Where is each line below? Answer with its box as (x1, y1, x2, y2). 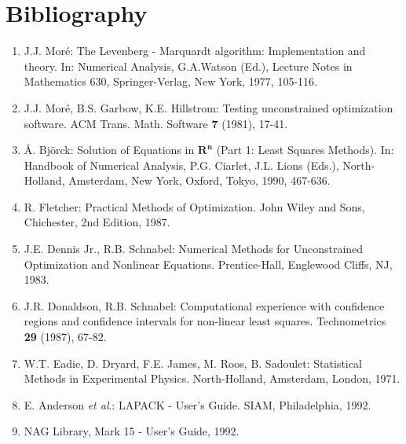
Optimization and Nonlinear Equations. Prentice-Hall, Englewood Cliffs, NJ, (24, 255, 393, 272)
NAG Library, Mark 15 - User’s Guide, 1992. (24, 423, 240, 439)
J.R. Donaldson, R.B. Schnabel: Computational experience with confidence (24, 297, 385, 314)
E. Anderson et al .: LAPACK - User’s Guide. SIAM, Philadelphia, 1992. (24, 396, 371, 413)
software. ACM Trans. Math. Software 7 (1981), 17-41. (24, 115, 288, 131)
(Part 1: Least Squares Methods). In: (216, 141, 394, 158)
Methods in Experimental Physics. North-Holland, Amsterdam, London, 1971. (24, 370, 401, 387)
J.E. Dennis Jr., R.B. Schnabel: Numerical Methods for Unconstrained (24, 240, 364, 257)
